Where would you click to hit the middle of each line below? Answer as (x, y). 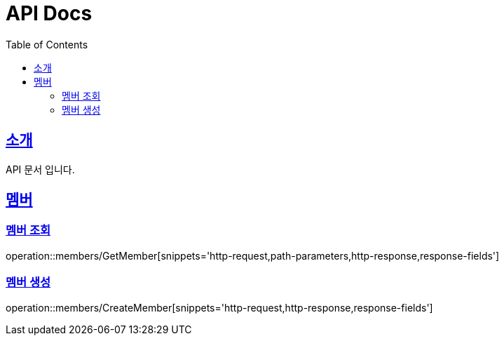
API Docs (49, 13)
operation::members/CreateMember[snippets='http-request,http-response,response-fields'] (219, 307)
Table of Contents (47, 44)
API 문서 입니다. (40, 169)
